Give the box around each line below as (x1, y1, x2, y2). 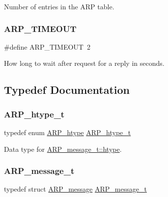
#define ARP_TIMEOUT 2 (4, 41, 90, 52)
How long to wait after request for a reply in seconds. (4, 58, 165, 68)
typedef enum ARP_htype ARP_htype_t (4, 127, 131, 137)
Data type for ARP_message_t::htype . (4, 143, 122, 154)
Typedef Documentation (4, 82, 130, 97)
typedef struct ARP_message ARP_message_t (4, 184, 147, 194)
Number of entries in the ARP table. (4, 1, 114, 11)
